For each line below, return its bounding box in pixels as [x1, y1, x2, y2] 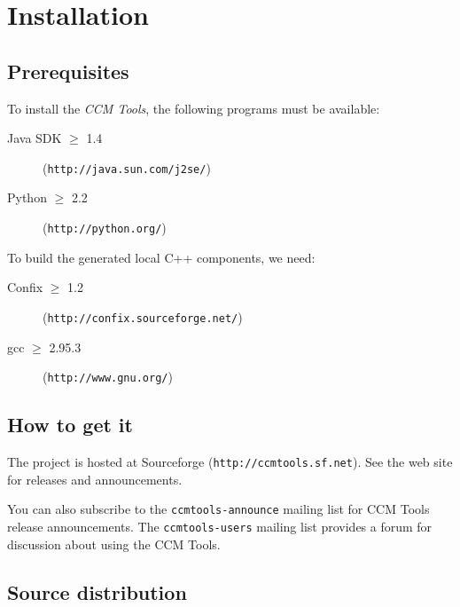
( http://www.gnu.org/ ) [43, 367, 173, 386]
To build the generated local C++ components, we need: [7, 248, 316, 266]
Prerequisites [7, 57, 129, 84]
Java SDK [7, 129, 62, 147]
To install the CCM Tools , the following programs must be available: [7, 99, 380, 117]
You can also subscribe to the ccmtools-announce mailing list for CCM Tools [7, 500, 430, 518]
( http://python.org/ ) [43, 218, 167, 237]
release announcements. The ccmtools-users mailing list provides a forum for [7, 516, 433, 535]
